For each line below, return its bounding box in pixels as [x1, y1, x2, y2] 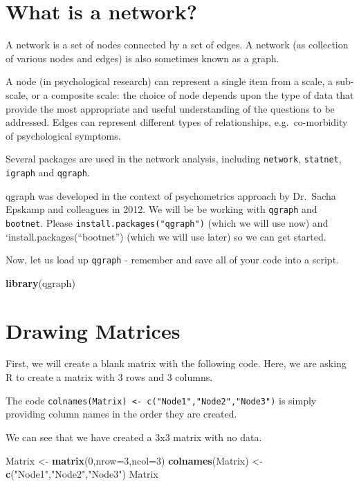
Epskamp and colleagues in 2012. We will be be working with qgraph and [6, 202, 317, 216]
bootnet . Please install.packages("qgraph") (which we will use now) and [6, 215, 329, 230]
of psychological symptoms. [6, 128, 121, 142]
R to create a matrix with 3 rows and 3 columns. [6, 370, 213, 384]
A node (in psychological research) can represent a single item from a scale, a [6, 74, 333, 88]
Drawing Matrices [6, 316, 181, 344]
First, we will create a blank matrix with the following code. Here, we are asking [6, 356, 347, 371]
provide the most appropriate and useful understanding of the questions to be [6, 101, 335, 115]
